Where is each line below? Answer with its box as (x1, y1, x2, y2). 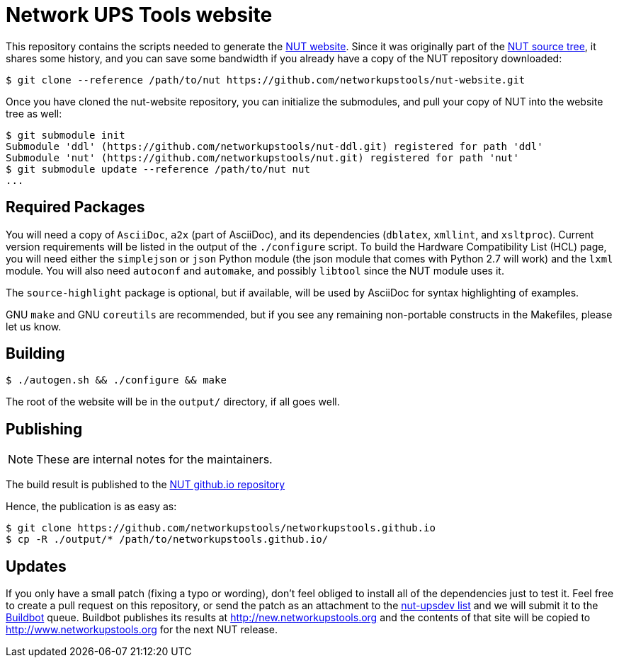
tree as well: (6, 107, 62, 120)
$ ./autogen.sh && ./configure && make (6, 374, 227, 386)
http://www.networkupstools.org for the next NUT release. (6, 623, 278, 636)
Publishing (6, 420, 83, 438)
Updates (6, 557, 67, 575)
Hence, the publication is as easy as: (6, 500, 177, 513)
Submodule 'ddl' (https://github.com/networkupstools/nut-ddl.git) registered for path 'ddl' (6, 140, 543, 152)
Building (6, 345, 65, 363)
